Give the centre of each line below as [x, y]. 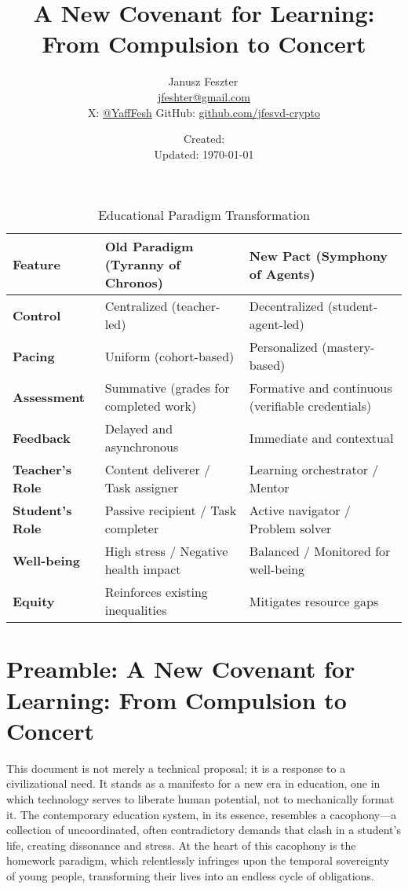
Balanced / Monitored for [320, 551]
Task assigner [142, 488]
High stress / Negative [166, 551]
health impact [143, 569]
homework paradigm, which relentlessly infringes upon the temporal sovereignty [198, 860]
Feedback [42, 437]
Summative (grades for [167, 388]
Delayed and [139, 429]
